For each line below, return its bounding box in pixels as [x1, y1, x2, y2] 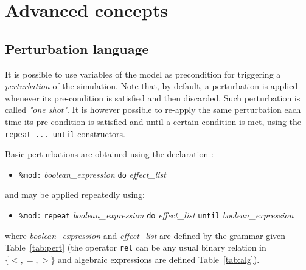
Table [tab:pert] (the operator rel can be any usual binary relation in [5, 241, 266, 254]
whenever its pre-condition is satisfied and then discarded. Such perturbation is [5, 91, 301, 104]
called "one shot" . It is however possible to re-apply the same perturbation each [5, 103, 301, 116]
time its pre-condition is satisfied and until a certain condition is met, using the [5, 115, 302, 127]
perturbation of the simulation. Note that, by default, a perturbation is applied [5, 79, 298, 92]
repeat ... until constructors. [5, 127, 126, 140]
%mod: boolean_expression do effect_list [19, 167, 166, 180]
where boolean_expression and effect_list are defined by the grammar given [5, 229, 286, 241]
